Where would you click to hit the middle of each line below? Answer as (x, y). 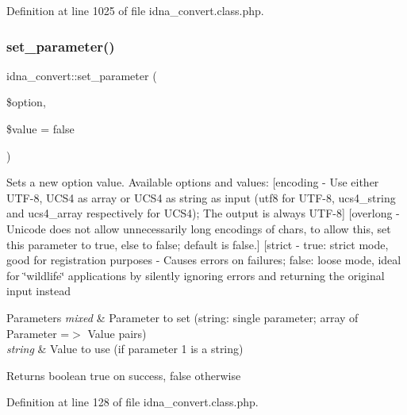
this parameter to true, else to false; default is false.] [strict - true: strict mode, (198, 244)
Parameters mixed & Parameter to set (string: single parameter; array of (182, 317)
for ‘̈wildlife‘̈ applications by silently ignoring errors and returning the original (196, 275)
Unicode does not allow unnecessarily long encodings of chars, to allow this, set (199, 228)
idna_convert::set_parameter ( (82, 75)
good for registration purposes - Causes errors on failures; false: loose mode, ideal (204, 260)
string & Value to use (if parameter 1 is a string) (125, 349)
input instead (38, 291)
